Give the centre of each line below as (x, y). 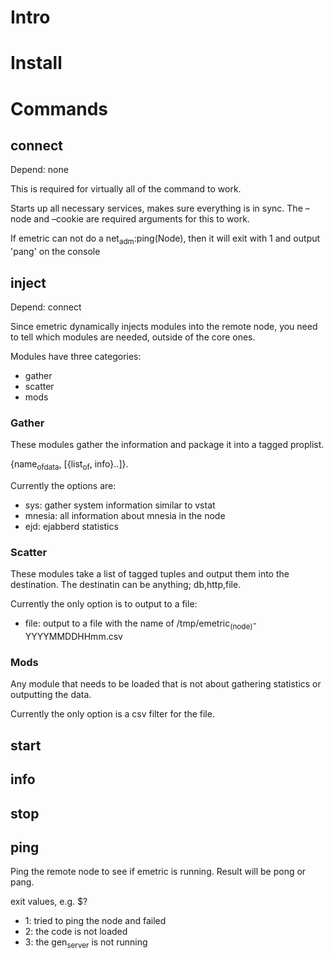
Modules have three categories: (76, 356)
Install (36, 63)
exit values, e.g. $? (49, 902)
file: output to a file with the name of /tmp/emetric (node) (138, 624)
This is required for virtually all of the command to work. (126, 189)
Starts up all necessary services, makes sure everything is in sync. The (156, 208)
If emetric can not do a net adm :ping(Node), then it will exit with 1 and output (165, 239)
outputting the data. (51, 695)
